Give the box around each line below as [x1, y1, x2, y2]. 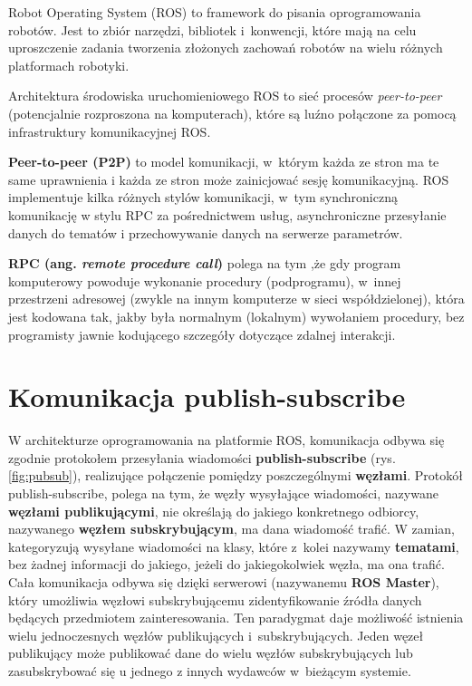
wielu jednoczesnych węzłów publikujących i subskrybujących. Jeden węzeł [8, 625, 424, 644]
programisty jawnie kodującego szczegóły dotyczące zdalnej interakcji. [8, 324, 396, 343]
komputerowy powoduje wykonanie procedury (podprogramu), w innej [8, 271, 401, 290]
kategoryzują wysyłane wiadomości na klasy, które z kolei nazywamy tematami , [8, 536, 459, 556]
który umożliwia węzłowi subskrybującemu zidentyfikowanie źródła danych [8, 590, 422, 609]
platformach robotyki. [8, 55, 130, 74]
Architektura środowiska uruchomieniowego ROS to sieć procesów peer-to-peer [8, 86, 442, 105]
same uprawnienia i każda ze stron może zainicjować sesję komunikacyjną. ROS [8, 169, 449, 188]
